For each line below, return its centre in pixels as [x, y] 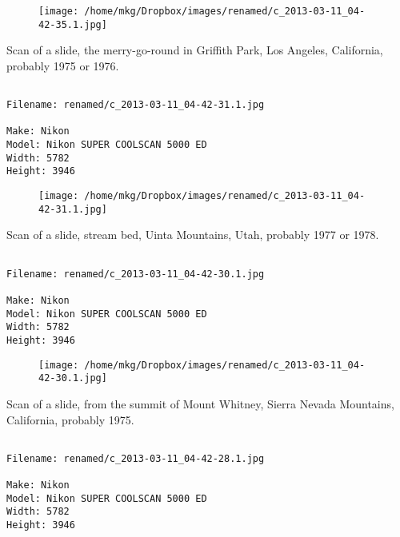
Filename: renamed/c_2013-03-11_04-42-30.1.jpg [136, 274]
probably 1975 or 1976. [63, 65]
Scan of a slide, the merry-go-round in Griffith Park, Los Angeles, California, [195, 50]
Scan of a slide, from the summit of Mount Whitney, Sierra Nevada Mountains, [200, 403]
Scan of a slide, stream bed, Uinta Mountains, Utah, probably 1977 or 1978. [193, 235]
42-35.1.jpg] [73, 24]
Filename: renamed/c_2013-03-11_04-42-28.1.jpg [136, 458]
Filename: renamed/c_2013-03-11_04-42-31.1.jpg [136, 105]
